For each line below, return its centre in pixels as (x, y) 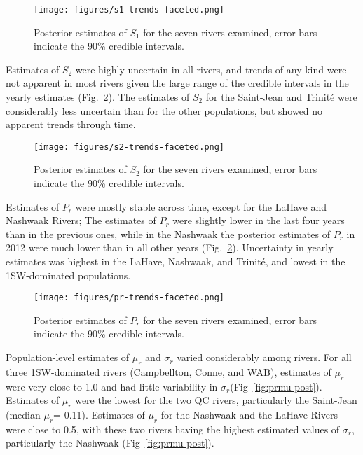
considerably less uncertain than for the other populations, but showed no (164, 110)
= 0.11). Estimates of (99, 415)
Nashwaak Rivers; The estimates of (81, 220)
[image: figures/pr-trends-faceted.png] (129, 298)
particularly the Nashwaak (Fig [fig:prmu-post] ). (110, 443)
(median (23, 415)
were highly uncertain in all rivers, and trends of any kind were (211, 69)
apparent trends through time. (71, 124)
